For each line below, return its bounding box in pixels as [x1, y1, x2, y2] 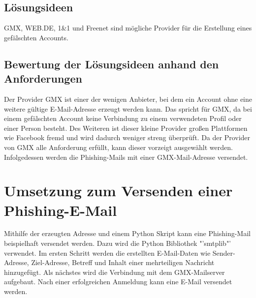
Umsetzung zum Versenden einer [4, 180, 233, 201]
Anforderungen [4, 71, 82, 86]
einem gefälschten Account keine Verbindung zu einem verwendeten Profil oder [4, 113, 242, 123]
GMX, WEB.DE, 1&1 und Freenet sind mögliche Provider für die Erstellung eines [4, 23, 252, 33]
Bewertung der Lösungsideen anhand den [4, 56, 219, 71]
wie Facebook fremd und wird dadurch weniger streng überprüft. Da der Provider [4, 132, 251, 143]
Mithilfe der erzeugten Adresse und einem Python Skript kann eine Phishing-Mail [4, 228, 251, 238]
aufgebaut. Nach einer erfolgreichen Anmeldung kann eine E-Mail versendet [4, 276, 232, 287]
